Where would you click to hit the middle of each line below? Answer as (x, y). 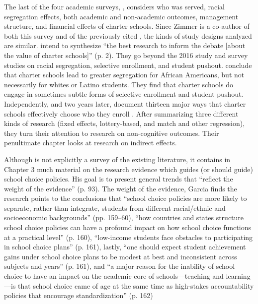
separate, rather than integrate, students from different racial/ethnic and (115, 208)
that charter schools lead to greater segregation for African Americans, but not (124, 75)
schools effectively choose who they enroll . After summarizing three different (121, 113)
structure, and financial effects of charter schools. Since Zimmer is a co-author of (127, 26)
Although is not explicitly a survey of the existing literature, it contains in (117, 159)
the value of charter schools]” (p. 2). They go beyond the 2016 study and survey (126, 55)
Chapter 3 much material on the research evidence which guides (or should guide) (129, 169)
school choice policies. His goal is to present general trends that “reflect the (119, 179)
